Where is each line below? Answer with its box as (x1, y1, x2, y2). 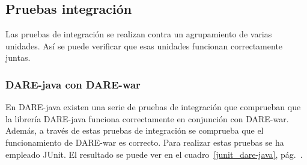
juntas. (5, 51, 31, 64)
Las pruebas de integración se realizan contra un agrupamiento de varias (5, 28, 272, 40)
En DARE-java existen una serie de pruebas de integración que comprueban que (5, 101, 301, 113)
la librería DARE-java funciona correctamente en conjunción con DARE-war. (5, 112, 289, 125)
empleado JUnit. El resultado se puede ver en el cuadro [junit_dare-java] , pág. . (5, 148, 303, 160)
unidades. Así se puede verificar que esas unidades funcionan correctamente (5, 39, 283, 52)
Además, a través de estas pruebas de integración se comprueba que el (5, 124, 264, 137)
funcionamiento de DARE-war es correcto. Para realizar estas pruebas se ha (5, 135, 284, 148)
